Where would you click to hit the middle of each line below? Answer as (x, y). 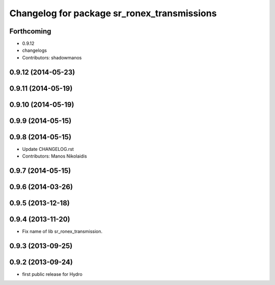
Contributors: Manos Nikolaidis (54, 156)
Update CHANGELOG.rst (48, 149)
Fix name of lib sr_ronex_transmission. (62, 232)
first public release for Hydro (52, 274)
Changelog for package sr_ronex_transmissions (113, 13)
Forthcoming (30, 31)
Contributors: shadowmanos (52, 57)
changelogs (34, 50)
